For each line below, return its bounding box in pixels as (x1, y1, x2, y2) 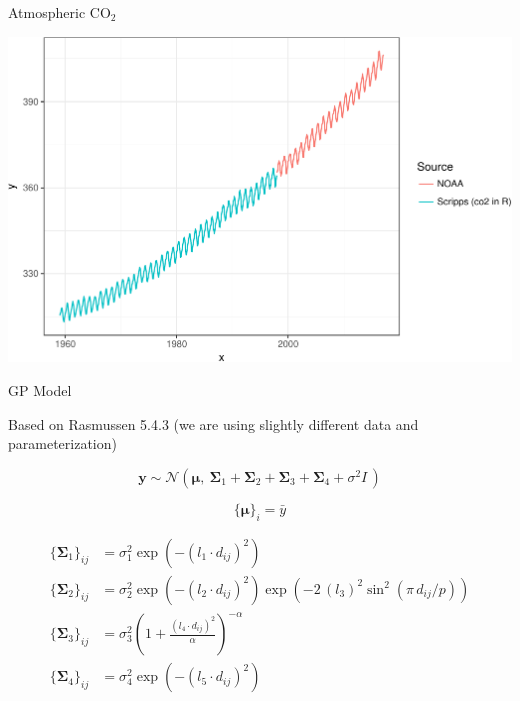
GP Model (8, 380, 72, 401)
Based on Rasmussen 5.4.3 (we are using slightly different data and (8, 413, 419, 434)
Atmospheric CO (8, 2, 111, 22)
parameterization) (8, 433, 117, 454)
